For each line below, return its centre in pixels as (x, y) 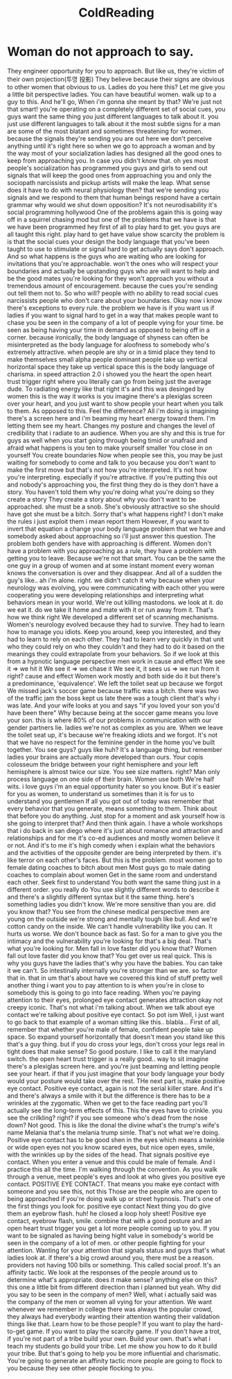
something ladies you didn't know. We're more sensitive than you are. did (111, 904)
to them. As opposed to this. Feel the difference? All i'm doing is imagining (113, 411)
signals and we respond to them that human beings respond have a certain (114, 197)
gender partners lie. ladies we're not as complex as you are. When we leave (115, 727)
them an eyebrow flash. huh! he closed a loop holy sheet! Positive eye (107, 1213)
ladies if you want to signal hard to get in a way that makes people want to (113, 315)
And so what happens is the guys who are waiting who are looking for (107, 256)
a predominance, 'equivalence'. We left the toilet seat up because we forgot (115, 683)
